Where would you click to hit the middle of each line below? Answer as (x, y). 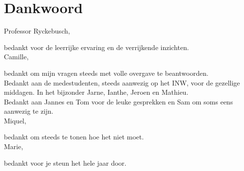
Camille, (16, 57)
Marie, (14, 146)
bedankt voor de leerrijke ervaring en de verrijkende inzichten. (96, 47)
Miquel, (15, 120)
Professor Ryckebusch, (37, 31)
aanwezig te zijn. (29, 111)
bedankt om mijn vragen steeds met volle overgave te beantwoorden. (106, 73)
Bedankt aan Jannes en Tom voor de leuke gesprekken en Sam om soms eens (119, 101)
